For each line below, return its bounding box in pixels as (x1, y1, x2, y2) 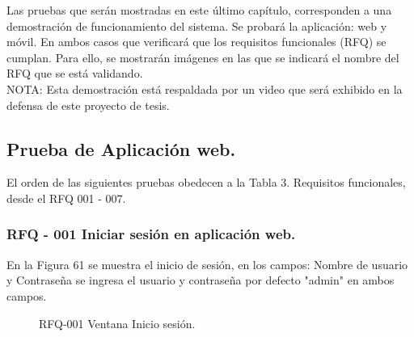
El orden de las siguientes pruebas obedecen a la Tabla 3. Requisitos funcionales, (6, 174, 406, 191)
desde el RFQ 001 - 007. (6, 189, 126, 206)
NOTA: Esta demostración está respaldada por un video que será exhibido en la (6, 80, 403, 97)
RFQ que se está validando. (6, 65, 143, 82)
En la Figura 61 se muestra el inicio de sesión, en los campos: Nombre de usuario (6, 255, 408, 272)
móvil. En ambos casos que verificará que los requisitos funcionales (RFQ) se (6, 33, 387, 50)
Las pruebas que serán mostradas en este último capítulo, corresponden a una (6, 2, 392, 18)
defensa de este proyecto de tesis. (6, 96, 170, 113)
